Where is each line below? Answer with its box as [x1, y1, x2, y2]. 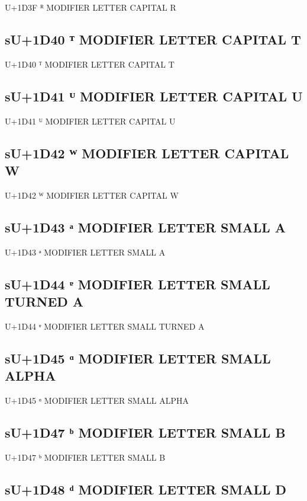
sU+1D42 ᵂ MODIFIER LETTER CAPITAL [5, 143, 289, 162]
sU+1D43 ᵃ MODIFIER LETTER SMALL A [5, 218, 286, 236]
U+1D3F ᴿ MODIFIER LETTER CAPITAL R [5, 1, 176, 13]
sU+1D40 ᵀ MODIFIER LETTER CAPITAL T [5, 30, 301, 48]
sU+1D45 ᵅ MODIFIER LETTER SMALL [5, 349, 271, 367]
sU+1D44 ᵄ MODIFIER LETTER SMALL [5, 275, 270, 293]
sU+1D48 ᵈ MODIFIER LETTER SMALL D [5, 480, 287, 498]
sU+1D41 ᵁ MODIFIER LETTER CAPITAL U [5, 87, 303, 105]
